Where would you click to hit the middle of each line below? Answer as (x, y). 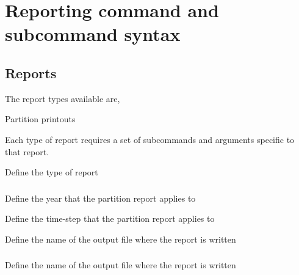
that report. (27, 151)
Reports (31, 72)
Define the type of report (52, 172)
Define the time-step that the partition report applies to (110, 218)
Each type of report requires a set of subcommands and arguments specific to (150, 139)
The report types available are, (63, 98)
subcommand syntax (93, 34)
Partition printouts (40, 119)
